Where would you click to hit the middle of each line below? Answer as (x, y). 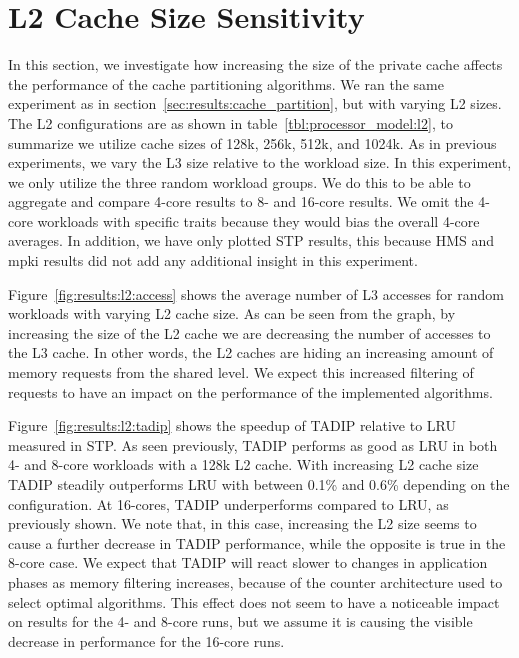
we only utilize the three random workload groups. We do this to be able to (239, 181)
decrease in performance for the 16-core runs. (146, 640)
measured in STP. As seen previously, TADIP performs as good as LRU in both (253, 444)
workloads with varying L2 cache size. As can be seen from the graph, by (232, 313)
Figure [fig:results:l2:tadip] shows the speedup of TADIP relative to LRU (232, 425)
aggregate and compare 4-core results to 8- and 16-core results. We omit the (241, 201)
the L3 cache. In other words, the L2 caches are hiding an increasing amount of (251, 352)
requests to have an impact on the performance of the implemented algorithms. (250, 391)
